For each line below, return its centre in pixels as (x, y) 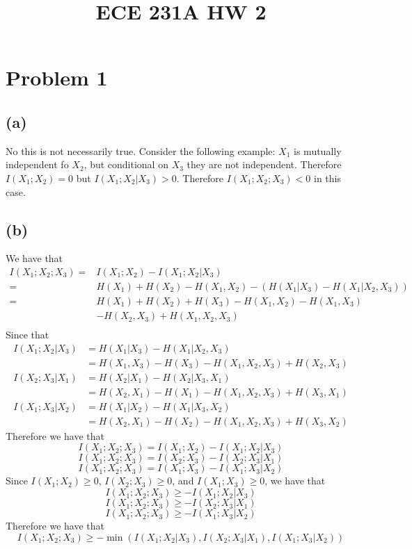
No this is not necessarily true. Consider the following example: (141, 150)
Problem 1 (57, 77)
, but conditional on (126, 164)
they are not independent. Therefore (264, 164)
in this (327, 178)
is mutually (318, 150)
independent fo (37, 164)
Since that (27, 335)
